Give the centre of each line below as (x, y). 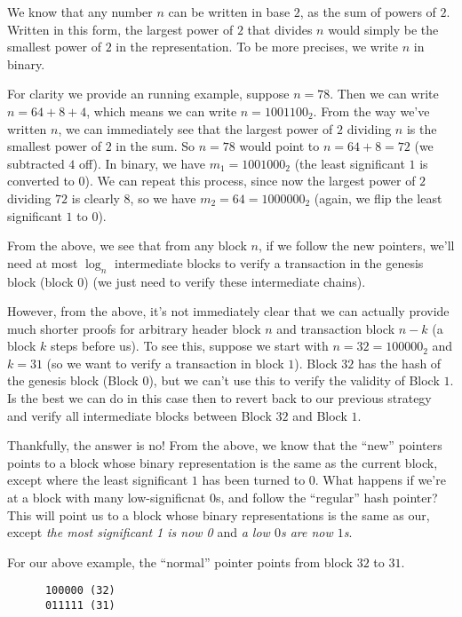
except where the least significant (98, 480)
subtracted (36, 163)
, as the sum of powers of (368, 12)
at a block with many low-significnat (107, 498)
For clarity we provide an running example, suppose (148, 94)
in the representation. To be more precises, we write (257, 47)
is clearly (96, 198)
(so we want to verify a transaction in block (165, 363)
